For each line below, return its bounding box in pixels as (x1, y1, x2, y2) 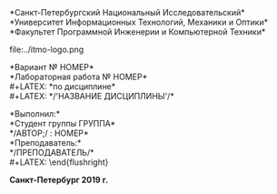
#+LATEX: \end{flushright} (9, 157, 109, 168)
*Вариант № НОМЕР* (9, 62, 94, 72)
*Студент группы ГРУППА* (9, 118, 116, 128)
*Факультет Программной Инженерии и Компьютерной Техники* (9, 26, 266, 37)
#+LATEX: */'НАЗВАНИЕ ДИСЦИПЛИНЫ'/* (9, 91, 174, 101)
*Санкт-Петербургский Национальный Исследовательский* (9, 7, 245, 17)
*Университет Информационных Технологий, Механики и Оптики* (9, 16, 269, 27)
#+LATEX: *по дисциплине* (9, 81, 116, 92)
